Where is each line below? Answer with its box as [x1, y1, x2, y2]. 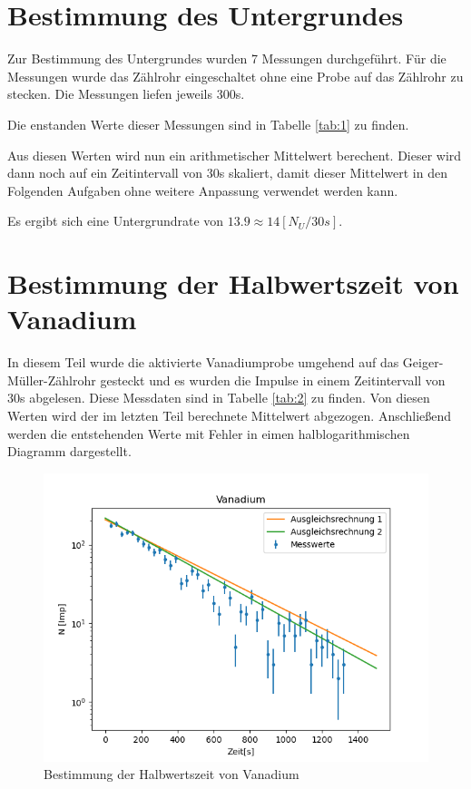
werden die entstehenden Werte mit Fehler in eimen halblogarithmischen [7, 424, 410, 443]
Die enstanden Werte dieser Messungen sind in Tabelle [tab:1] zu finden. [7, 114, 409, 133]
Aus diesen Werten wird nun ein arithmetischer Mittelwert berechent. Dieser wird [7, 145, 462, 164]
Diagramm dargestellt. [7, 442, 132, 461]
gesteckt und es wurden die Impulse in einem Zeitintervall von [100, 370, 446, 389]
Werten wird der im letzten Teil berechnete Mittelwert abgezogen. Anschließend [7, 405, 452, 424]
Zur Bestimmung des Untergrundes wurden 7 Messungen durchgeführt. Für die [7, 49, 446, 68]
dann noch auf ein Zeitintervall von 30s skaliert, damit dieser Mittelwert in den [7, 163, 447, 182]
